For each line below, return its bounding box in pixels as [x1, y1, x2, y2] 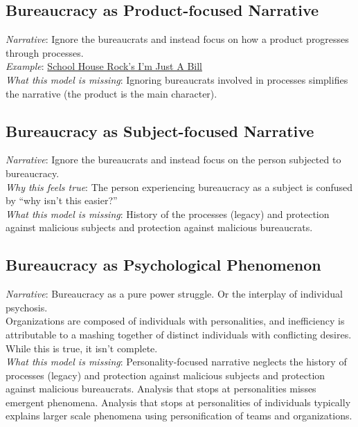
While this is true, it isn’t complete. [6, 340, 158, 355]
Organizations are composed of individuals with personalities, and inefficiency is [6, 314, 345, 328]
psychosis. [6, 300, 48, 314]
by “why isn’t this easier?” [6, 193, 118, 208]
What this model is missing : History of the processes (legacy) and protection [6, 206, 330, 221]
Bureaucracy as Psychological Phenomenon [6, 254, 321, 275]
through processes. [6, 45, 84, 60]
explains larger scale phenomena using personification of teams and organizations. [6, 408, 352, 423]
